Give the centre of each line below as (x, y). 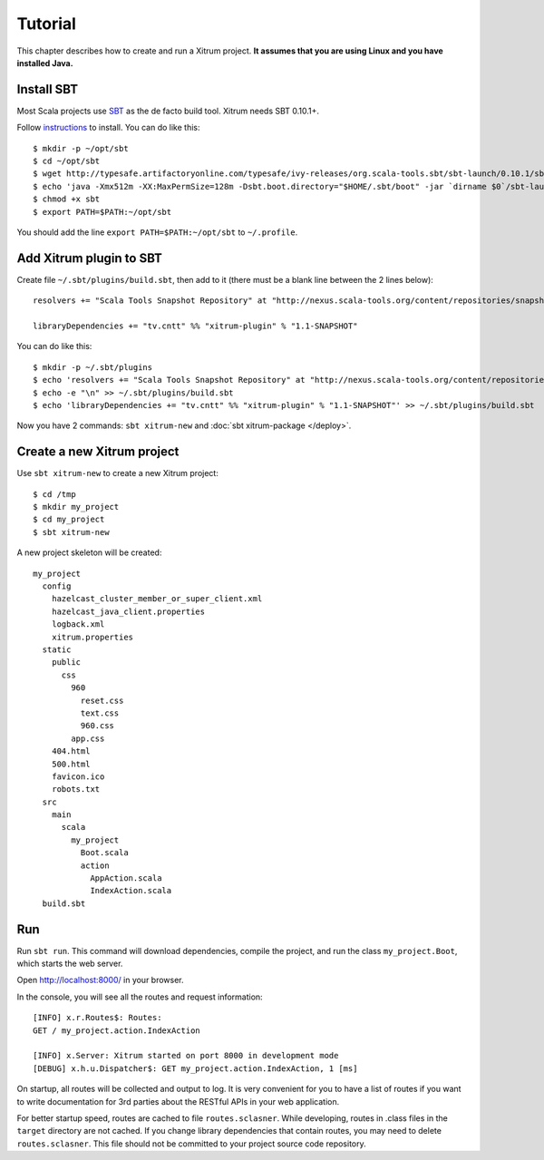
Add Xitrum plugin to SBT (90, 258)
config (57, 586)
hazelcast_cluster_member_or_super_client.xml (157, 599)
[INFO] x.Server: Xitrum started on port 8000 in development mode (186, 1056)
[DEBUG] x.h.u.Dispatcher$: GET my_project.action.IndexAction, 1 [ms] (195, 1068)
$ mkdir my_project (76, 507)
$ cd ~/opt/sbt (67, 161)
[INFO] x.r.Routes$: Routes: (97, 1018)
